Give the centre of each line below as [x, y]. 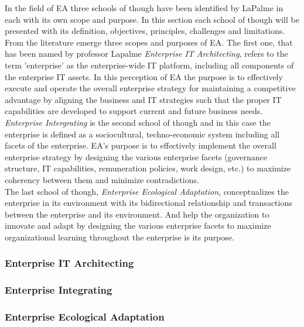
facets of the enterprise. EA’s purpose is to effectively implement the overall [141, 145]
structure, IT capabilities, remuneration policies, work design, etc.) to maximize [148, 168]
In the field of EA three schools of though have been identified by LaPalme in [144, 8]
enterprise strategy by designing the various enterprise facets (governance [136, 156]
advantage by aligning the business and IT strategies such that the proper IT [143, 99]
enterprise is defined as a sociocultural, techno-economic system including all [142, 134]
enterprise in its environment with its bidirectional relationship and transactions [148, 203]
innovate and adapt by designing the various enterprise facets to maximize [138, 226]
